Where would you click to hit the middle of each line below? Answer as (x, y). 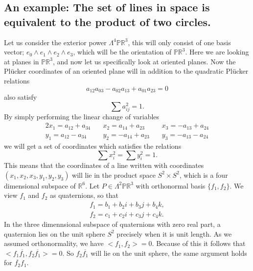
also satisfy (21, 97)
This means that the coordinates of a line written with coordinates (104, 165)
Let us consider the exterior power (55, 42)
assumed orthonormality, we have (54, 243)
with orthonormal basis (171, 185)
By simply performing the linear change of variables (82, 116)
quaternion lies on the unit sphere (55, 233)
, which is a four (204, 175)
